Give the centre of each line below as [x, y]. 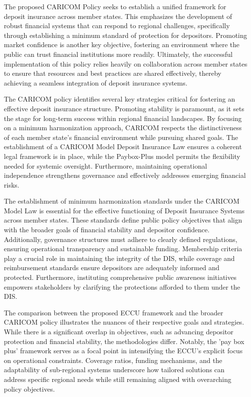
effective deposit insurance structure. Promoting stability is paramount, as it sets [124, 108]
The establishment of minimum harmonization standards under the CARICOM [122, 201]
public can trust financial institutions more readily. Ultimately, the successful [118, 54]
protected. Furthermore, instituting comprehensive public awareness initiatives [120, 277]
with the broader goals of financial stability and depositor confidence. [107, 230]
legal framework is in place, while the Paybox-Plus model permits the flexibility [122, 156]
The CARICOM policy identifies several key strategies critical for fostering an [120, 99]
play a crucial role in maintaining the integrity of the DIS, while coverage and [119, 258]
